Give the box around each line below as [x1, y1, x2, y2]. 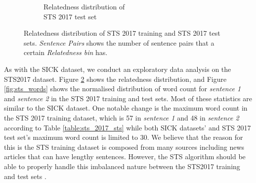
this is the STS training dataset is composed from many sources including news [4, 141, 245, 152]
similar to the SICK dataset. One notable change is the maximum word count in [4, 103, 248, 113]
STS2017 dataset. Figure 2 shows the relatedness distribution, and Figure [4, 73, 227, 84]
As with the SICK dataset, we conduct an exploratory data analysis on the [4, 63, 231, 74]
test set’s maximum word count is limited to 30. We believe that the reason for [4, 132, 243, 142]
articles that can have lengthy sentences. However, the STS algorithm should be [4, 151, 246, 162]
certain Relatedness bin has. [24, 47, 108, 58]
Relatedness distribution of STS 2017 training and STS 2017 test [24, 28, 220, 38]
